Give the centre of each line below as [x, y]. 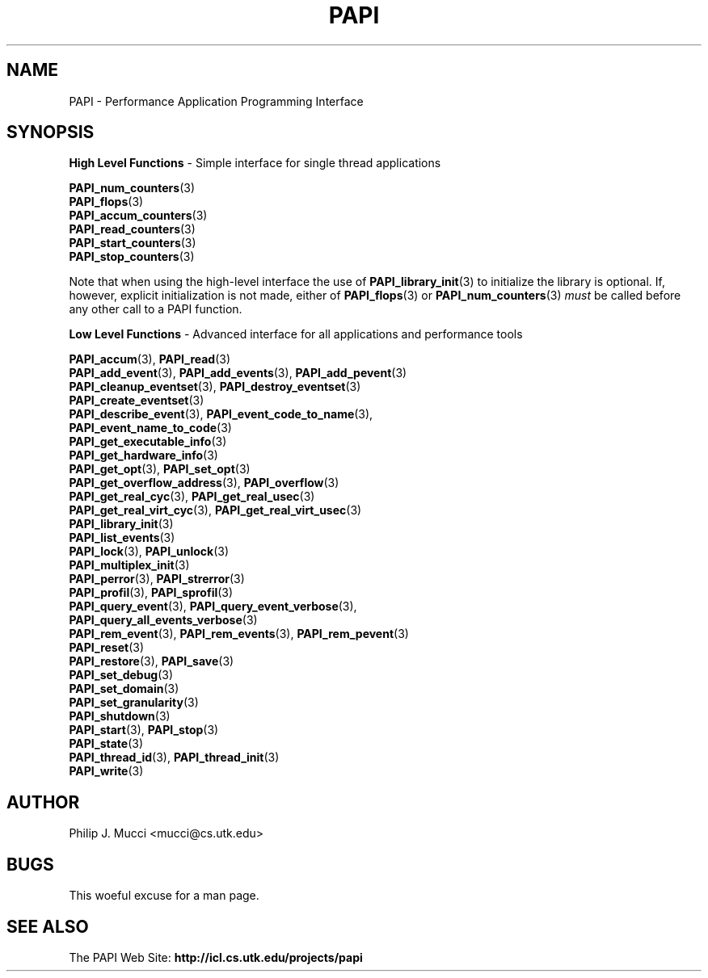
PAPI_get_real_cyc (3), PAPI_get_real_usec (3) [192, 497]
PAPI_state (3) [106, 744]
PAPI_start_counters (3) [133, 243]
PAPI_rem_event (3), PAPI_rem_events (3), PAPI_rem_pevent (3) [239, 634]
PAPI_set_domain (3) [124, 689]
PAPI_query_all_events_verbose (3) [163, 620]
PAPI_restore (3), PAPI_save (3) [152, 661]
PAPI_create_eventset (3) [137, 401]
